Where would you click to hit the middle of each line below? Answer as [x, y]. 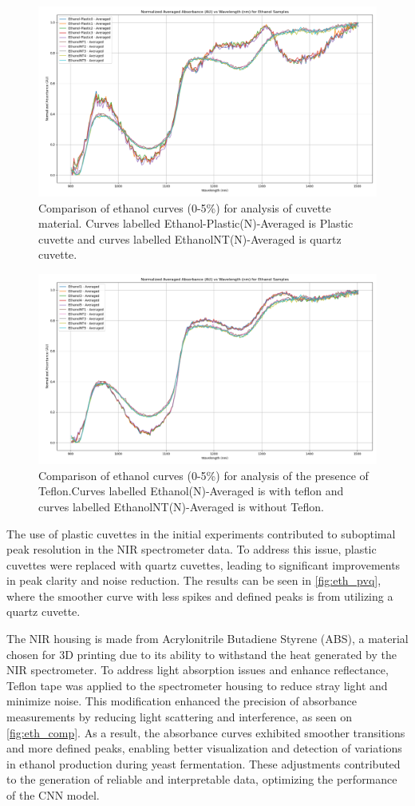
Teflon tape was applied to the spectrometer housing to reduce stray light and [197, 685]
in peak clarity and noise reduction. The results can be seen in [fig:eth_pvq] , [194, 580]
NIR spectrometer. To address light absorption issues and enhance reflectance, [198, 670]
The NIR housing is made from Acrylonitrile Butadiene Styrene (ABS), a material [207, 639]
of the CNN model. [53, 795]
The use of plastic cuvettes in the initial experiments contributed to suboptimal [201, 533]
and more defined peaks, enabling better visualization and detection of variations [204, 748]
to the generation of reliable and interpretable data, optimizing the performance [202, 779]
